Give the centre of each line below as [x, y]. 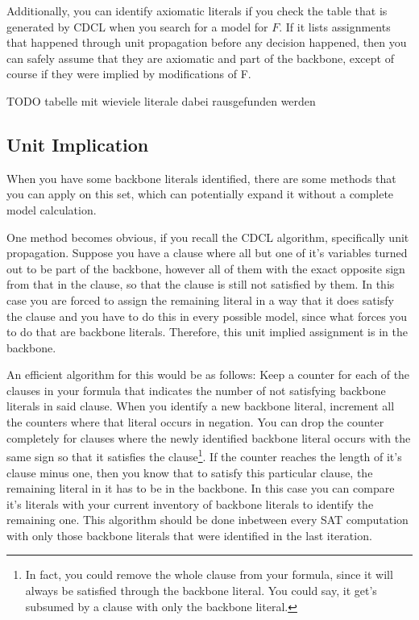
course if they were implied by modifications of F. [129, 74]
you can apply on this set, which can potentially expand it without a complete [200, 194]
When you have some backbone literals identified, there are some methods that [201, 178]
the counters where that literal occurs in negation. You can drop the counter [195, 422]
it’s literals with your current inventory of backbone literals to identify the [190, 503]
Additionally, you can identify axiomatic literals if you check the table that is [197, 10]
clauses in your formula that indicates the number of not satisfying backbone [196, 390]
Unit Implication [78, 144]
